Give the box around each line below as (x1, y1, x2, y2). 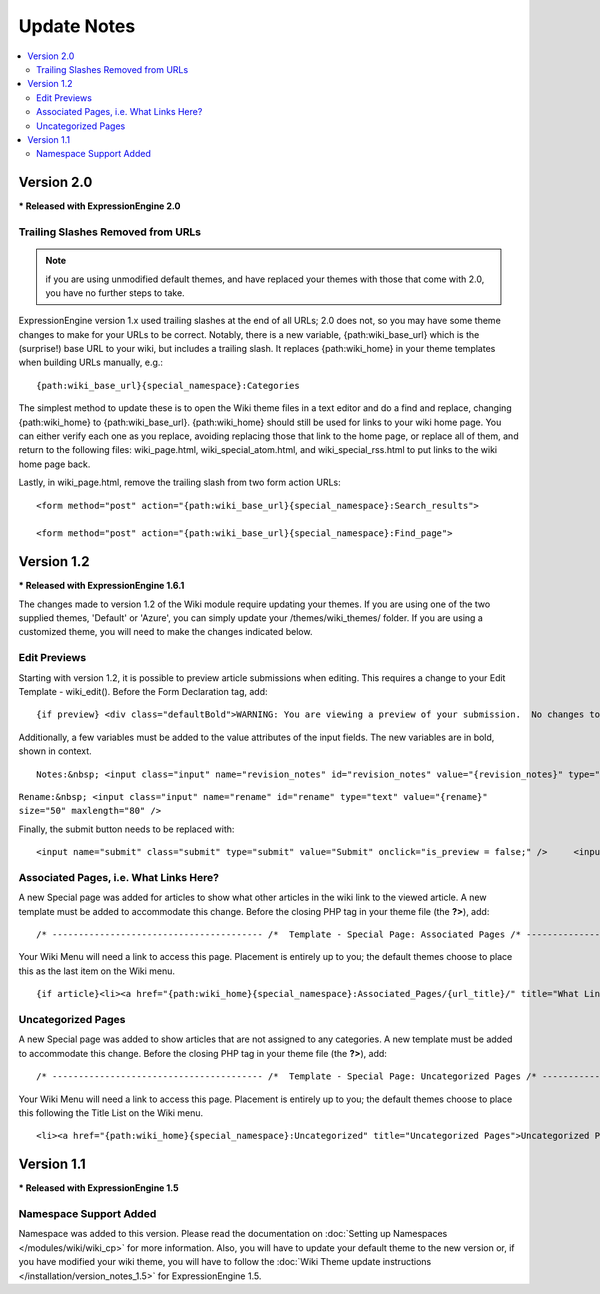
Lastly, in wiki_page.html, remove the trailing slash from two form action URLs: (18, 476, 341, 489)
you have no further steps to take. (45, 286, 185, 299)
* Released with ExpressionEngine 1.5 (18, 1182, 179, 1194)
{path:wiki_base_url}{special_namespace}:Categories (36, 380, 300, 391)
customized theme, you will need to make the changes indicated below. (18, 626, 313, 638)
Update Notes (18, 15, 136, 37)
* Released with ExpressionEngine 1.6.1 (18, 580, 185, 592)
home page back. (18, 458, 91, 470)
